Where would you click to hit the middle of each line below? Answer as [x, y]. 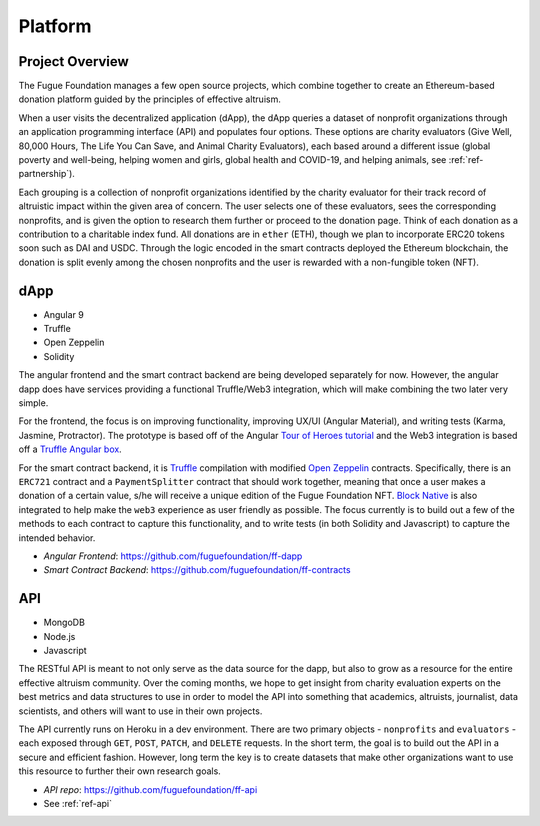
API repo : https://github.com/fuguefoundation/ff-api [150, 789]
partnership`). [46, 174]
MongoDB [64, 622]
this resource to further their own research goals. [120, 771]
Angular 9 [63, 314]
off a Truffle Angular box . [70, 449]
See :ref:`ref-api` [77, 803]
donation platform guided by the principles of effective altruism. [150, 99]
